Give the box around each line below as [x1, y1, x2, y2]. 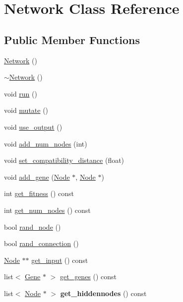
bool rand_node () [4, 221, 61, 232]
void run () [4, 88, 37, 99]
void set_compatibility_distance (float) [4, 155, 124, 165]
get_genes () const [60, 271, 117, 282]
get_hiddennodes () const [60, 288, 147, 298]
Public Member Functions [4, 32, 140, 47]
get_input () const [31, 254, 88, 265]
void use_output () [4, 121, 62, 132]
